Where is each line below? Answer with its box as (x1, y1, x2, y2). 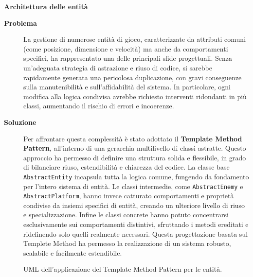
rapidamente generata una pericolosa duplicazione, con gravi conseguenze (23, 72, 242, 82)
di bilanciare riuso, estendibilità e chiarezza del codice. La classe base (23, 162, 230, 172)
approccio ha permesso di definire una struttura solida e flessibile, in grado (23, 152, 246, 162)
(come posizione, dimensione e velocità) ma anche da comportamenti (23, 43, 228, 53)
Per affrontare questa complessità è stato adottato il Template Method (23, 133, 242, 143)
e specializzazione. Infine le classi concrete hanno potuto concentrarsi (23, 209, 229, 220)
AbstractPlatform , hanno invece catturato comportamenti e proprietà (23, 190, 234, 201)
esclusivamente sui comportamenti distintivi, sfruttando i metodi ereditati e (23, 219, 249, 229)
